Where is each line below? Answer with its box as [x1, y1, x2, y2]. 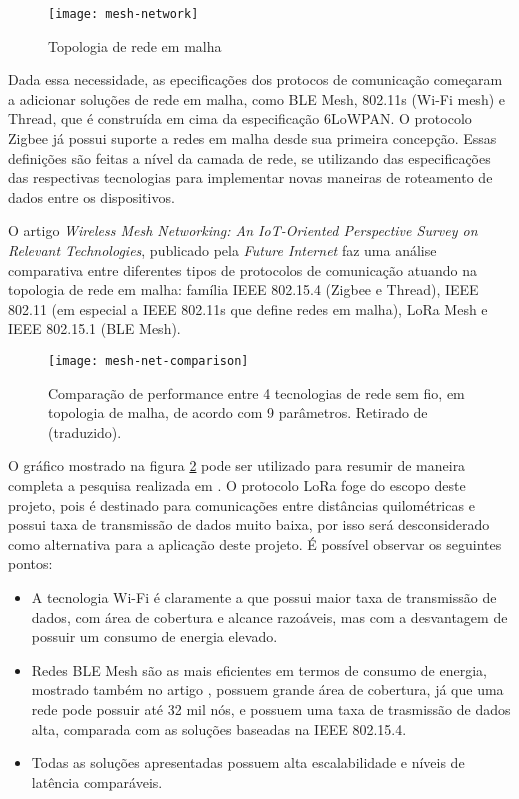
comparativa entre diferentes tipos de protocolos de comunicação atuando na [8, 259, 477, 280]
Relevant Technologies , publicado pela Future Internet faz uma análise [8, 240, 437, 260]
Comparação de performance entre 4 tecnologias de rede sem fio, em [48, 382, 465, 403]
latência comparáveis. [31, 771, 163, 792]
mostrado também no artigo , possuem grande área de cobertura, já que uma [31, 679, 504, 700]
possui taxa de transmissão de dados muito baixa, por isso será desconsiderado [8, 514, 490, 535]
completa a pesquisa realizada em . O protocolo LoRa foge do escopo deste [8, 475, 466, 495]
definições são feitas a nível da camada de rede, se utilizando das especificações [8, 147, 491, 168]
